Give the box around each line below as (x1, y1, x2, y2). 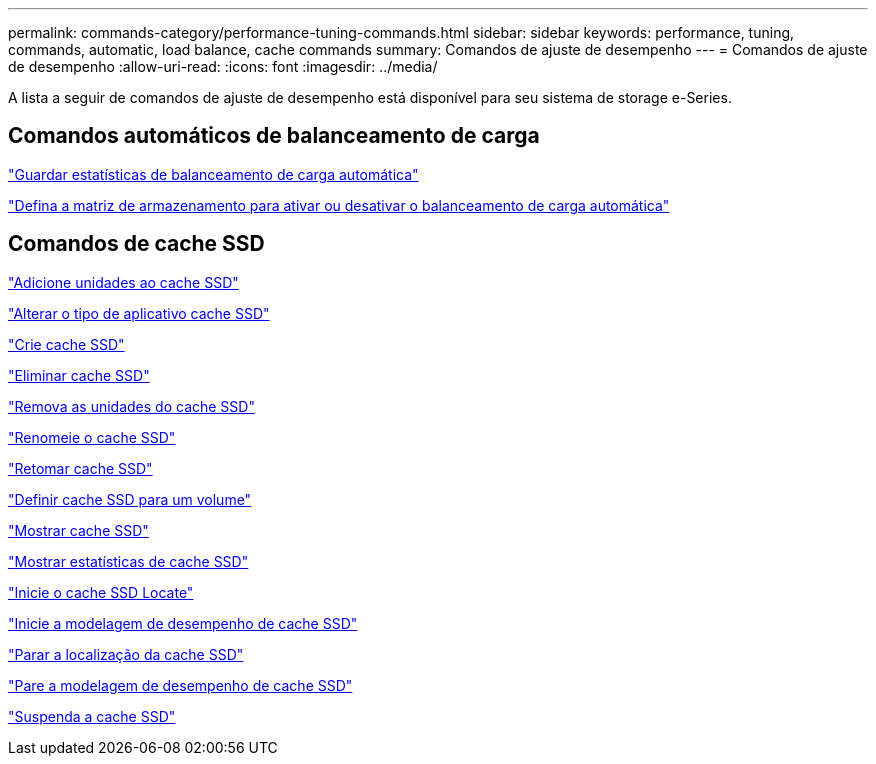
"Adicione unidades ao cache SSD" (8, 273, 239, 291)
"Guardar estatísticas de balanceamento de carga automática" (8, 165, 419, 183)
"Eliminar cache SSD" (8, 366, 150, 384)
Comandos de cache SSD (8, 231, 265, 257)
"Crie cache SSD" (8, 335, 125, 353)
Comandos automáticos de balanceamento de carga (8, 123, 540, 149)
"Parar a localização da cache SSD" (8, 645, 244, 663)
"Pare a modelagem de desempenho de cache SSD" (8, 676, 353, 694)
